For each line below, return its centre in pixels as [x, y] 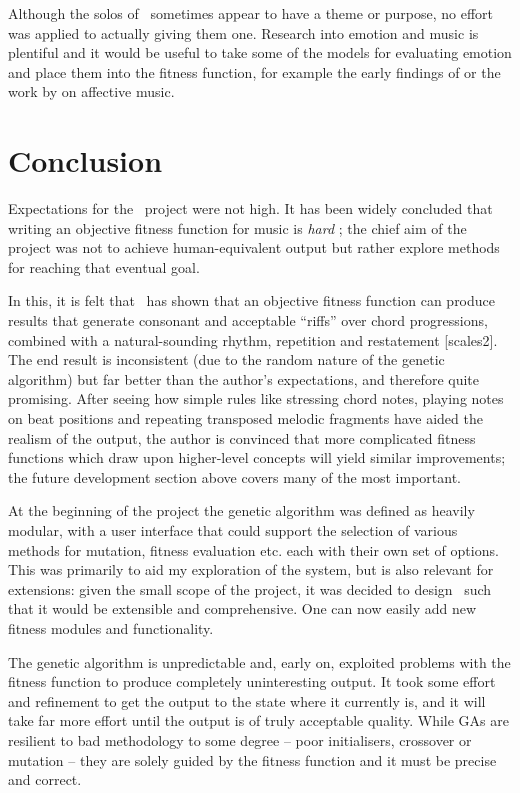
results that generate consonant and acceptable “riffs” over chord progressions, [248, 320]
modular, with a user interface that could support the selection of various [233, 530]
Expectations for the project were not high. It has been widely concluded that [250, 208]
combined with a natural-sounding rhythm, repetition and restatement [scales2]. [253, 339]
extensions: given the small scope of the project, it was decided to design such [250, 588]
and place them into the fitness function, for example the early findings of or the [254, 71]
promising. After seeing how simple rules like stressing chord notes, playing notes [256, 398]
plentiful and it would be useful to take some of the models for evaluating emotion [260, 52]
